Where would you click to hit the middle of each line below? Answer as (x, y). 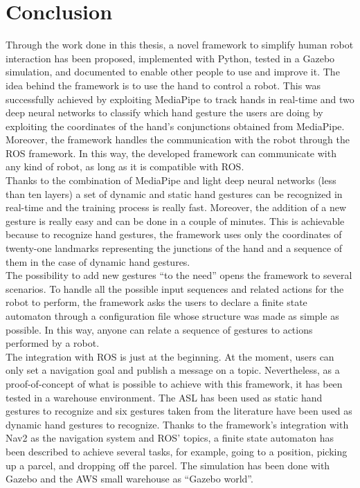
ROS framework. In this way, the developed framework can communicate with (171, 153)
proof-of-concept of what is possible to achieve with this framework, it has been (174, 383)
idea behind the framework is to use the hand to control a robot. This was (163, 85)
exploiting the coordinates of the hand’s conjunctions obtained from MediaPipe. (175, 126)
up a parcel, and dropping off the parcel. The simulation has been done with (168, 465)
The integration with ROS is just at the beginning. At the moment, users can (170, 356)
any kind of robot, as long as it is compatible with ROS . (125, 166)
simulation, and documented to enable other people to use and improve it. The (173, 72)
